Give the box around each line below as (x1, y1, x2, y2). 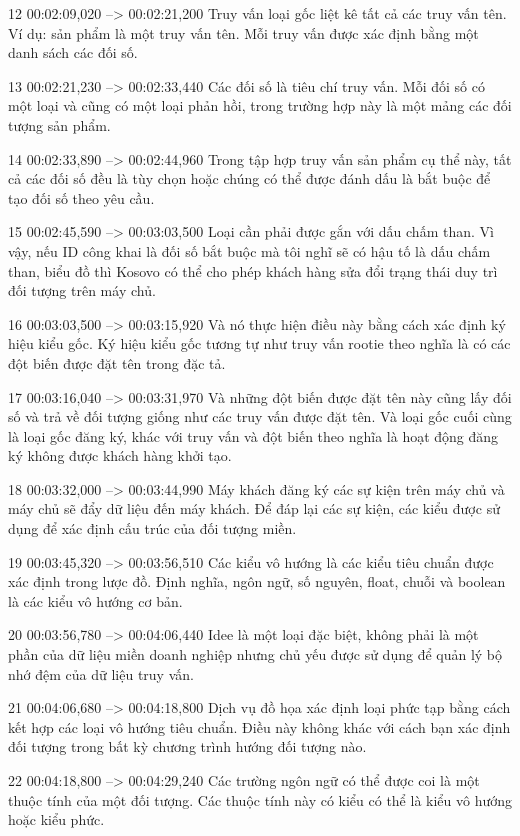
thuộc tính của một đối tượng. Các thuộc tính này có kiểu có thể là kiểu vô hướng (8, 789, 513, 810)
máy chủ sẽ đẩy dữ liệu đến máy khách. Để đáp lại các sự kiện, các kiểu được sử (8, 498, 500, 519)
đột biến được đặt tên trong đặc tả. (8, 352, 226, 373)
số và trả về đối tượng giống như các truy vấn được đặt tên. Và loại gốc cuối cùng (8, 406, 512, 427)
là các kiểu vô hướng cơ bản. (8, 590, 183, 611)
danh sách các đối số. (8, 42, 138, 63)
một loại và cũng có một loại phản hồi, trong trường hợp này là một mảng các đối (8, 95, 512, 116)
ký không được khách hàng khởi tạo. (8, 445, 232, 466)
